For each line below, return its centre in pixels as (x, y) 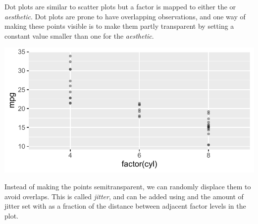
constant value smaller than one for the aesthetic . (79, 35)
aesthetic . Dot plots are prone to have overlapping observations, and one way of (125, 16)
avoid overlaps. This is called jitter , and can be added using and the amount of (124, 196)
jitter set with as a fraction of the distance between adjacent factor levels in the (125, 206)
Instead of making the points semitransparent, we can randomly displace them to (128, 186)
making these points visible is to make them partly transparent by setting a (119, 26)
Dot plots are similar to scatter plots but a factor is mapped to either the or (120, 6)
